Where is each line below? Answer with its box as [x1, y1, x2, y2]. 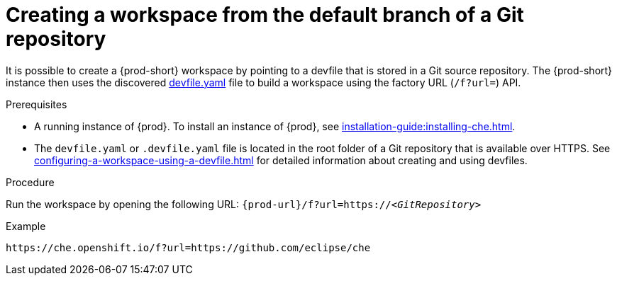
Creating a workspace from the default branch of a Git [6, 3, 524, 27]
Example [6, 219, 46, 232]
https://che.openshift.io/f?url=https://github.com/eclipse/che [6, 241, 371, 253]
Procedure [6, 176, 55, 188]
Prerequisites [6, 98, 67, 110]
